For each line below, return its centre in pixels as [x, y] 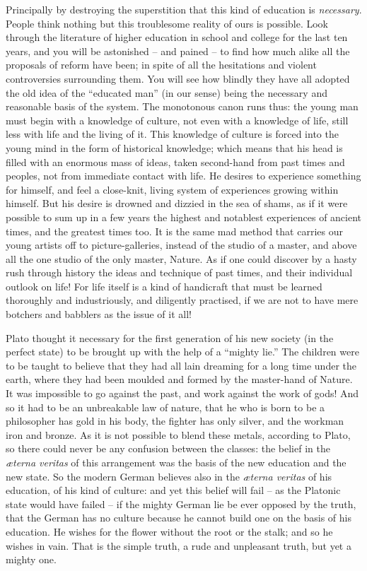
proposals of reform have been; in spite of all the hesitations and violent [161, 65]
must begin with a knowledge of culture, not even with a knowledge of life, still [177, 120]
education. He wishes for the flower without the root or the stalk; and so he [169, 531]
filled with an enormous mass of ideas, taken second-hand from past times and [175, 161]
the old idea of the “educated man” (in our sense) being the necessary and [167, 92]
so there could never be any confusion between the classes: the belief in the [168, 448]
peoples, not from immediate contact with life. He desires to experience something [183, 176]
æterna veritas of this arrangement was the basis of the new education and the [176, 462]
